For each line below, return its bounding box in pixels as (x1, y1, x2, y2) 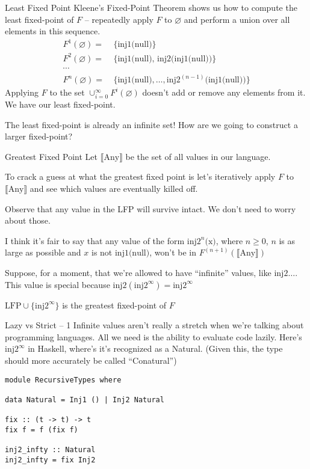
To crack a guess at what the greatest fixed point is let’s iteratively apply (5, 170, 276, 183)
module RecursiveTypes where (5, 375, 122, 384)
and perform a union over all (184, 13, 290, 25)
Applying (5, 86, 39, 99)
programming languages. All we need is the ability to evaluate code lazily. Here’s (5, 330, 302, 343)
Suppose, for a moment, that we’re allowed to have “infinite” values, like (5, 266, 271, 279)
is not (91, 246, 113, 259)
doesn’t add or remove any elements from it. (142, 86, 306, 99)
